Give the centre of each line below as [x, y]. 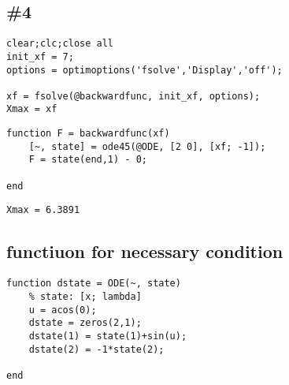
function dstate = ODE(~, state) [94, 284]
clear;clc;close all [60, 44]
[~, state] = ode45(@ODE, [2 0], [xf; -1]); [147, 146]
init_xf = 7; [40, 56]
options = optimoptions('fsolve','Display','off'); [144, 70]
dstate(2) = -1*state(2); [96, 349]
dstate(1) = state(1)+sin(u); [108, 336]
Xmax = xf [32, 109]
